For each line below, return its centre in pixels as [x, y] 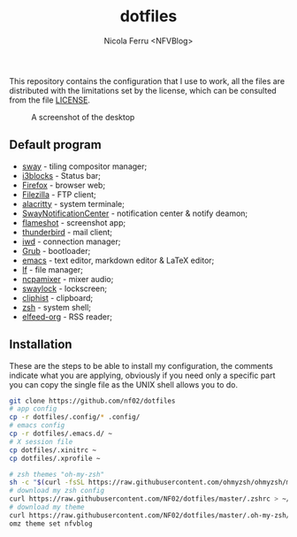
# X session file [41, 441]
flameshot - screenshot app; [74, 222]
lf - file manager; [53, 269]
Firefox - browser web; [64, 185]
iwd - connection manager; [71, 242]
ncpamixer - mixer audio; [68, 279]
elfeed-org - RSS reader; [67, 317]
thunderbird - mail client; [67, 232]
